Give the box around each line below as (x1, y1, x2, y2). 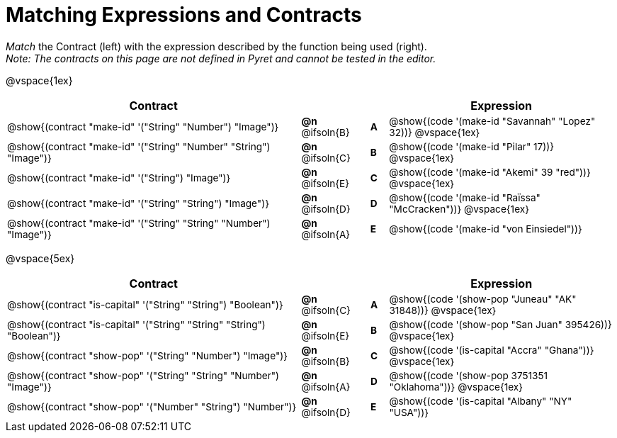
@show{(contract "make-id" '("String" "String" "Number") (7, 217, 271, 229)
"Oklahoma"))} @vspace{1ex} (389, 381, 523, 393)
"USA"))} (389, 406, 429, 418)
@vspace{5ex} (6, 252, 75, 264)
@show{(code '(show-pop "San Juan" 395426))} (389, 318, 612, 330)
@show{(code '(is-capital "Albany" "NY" (389, 395, 572, 407)
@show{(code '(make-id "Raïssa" (389, 191, 540, 203)
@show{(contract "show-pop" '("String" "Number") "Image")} (7, 349, 288, 361)
